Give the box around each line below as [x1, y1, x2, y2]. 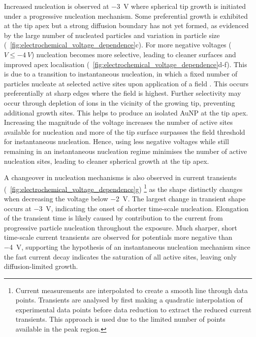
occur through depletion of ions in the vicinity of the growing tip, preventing [4, 97, 235, 108]
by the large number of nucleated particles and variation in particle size [4, 30, 220, 40]
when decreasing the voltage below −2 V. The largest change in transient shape [4, 193, 246, 203]
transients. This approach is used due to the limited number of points [15, 314, 225, 324]
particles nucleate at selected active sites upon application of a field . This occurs [4, 78, 249, 88]
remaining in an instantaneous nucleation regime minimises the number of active [4, 146, 247, 156]
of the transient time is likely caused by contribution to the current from [4, 213, 223, 223]
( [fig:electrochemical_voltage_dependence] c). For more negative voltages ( [4, 39, 231, 50]
